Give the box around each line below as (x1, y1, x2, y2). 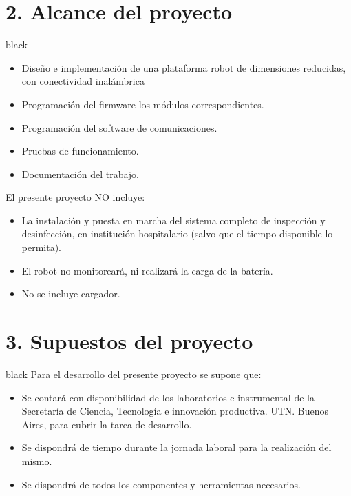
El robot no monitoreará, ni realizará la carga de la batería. (21, 263, 273, 277)
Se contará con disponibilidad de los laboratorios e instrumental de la (21, 390, 315, 404)
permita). (21, 240, 62, 255)
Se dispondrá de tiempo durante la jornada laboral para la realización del (21, 440, 332, 455)
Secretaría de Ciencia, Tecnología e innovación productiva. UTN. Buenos (21, 404, 329, 418)
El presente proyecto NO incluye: (6, 190, 145, 204)
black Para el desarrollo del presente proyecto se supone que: (6, 366, 262, 381)
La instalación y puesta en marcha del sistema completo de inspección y (21, 212, 326, 227)
